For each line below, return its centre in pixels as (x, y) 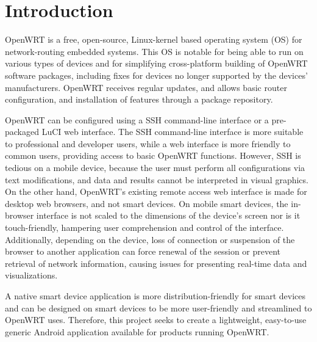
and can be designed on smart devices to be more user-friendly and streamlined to (158, 307)
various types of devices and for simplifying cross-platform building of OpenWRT (156, 63)
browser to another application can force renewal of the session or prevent (143, 251)
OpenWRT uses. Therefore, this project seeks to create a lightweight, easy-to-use (156, 320)
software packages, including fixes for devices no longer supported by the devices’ (156, 75)
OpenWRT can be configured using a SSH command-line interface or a (137, 119)
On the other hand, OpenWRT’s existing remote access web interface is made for (156, 191)
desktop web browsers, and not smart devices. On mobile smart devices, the (147, 203)
